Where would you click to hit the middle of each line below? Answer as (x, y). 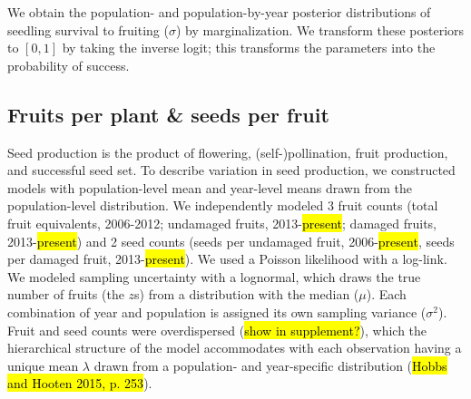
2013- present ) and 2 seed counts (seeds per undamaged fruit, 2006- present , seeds (231, 241)
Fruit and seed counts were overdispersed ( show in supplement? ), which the (217, 330)
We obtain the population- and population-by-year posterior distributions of (219, 12)
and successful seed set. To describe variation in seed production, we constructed (231, 170)
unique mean (43, 365)
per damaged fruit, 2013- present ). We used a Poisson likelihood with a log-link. (227, 259)
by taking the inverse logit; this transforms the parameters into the (249, 48)
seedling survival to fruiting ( (88, 29)
